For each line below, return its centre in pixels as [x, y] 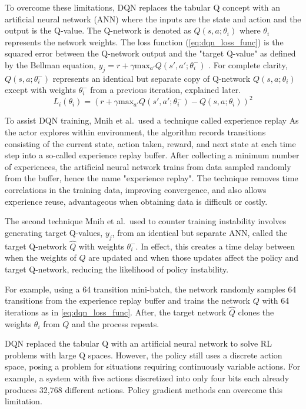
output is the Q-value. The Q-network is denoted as [98, 30]
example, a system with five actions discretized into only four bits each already [147, 378]
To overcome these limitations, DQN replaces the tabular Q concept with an [142, 7]
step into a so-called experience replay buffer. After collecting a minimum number [152, 155]
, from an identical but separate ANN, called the [200, 232]
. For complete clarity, [248, 64]
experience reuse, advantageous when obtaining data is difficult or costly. [136, 201]
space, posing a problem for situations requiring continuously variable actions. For [153, 366]
